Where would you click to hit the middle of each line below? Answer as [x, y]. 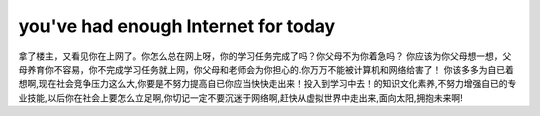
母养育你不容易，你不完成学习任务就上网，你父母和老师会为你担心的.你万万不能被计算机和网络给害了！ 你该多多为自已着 [266, 69]
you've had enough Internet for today [177, 26]
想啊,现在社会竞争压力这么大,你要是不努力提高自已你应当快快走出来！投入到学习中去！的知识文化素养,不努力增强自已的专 [267, 84]
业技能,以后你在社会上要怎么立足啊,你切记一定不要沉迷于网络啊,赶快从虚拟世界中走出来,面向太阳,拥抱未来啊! [241, 97]
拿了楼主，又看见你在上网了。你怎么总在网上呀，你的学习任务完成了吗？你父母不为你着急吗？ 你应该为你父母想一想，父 [265, 56]
